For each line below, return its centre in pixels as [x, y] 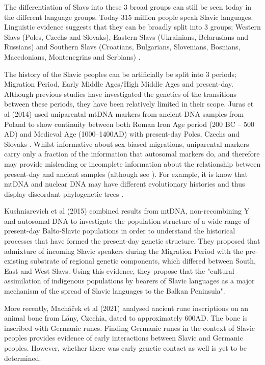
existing [16, 261]
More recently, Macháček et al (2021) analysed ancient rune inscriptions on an [126, 308]
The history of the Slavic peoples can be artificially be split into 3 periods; [120, 74]
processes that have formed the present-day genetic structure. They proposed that [132, 241]
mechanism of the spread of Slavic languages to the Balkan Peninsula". [115, 291]
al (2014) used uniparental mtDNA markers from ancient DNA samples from [124, 113]
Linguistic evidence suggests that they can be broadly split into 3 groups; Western [132, 27]
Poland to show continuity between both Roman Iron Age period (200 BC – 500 [129, 124]
